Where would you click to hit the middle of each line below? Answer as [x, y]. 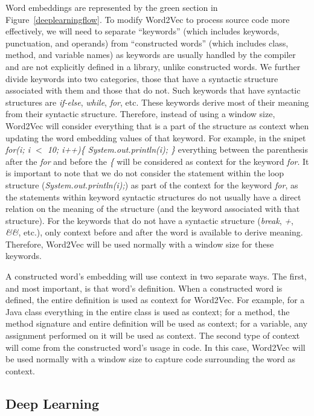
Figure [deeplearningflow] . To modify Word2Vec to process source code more [148, 19]
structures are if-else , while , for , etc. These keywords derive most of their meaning [157, 102]
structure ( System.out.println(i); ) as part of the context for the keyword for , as [152, 184]
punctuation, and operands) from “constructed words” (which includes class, [147, 43]
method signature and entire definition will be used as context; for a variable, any [157, 323]
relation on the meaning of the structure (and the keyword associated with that [153, 209]
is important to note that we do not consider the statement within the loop [145, 173]
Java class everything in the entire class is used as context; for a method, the [148, 311]
